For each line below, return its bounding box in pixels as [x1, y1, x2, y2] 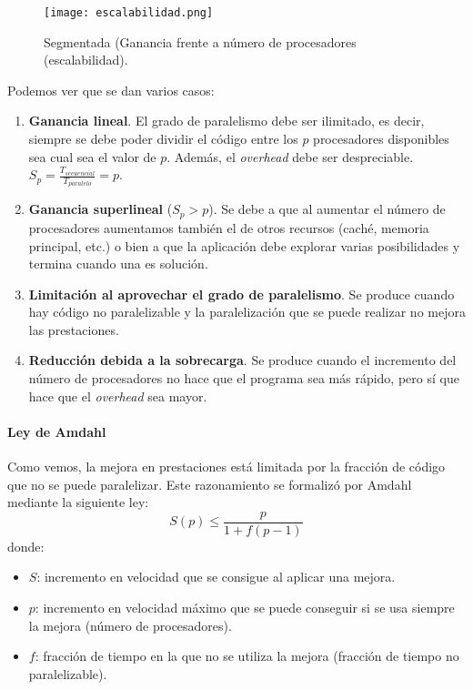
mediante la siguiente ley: [7, 492, 149, 512]
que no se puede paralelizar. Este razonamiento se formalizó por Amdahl [7, 474, 412, 493]
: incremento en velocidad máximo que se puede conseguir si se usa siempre [35, 598, 455, 617]
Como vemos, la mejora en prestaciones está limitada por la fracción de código [7, 457, 446, 476]
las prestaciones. [28, 320, 119, 339]
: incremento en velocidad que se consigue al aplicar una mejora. [36, 567, 396, 586]
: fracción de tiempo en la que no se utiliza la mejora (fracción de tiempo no [35, 646, 459, 665]
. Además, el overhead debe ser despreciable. [166, 147, 414, 166]
